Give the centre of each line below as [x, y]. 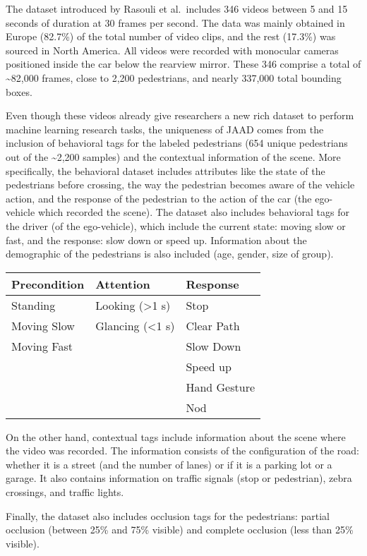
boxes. [19, 91]
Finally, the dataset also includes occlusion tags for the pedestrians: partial [168, 515]
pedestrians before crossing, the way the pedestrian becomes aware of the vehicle [180, 185]
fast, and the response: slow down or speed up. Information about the [156, 240]
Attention [123, 284]
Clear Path [213, 325]
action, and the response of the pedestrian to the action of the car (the [159, 198]
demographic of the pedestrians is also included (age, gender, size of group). [170, 254]
